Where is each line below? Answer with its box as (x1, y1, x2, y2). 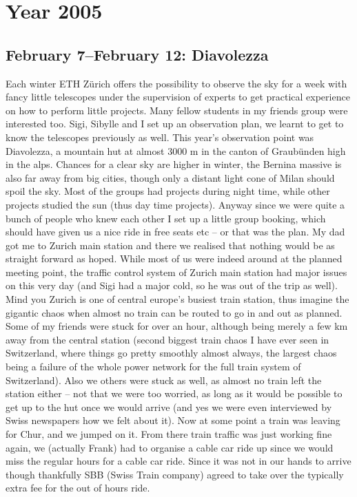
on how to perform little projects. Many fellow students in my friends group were (6, 103, 348, 117)
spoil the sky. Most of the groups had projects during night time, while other (6, 184, 330, 198)
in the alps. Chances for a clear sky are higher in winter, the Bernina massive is (6, 157, 342, 171)
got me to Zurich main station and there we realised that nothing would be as (6, 237, 335, 252)
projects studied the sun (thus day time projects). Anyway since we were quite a (6, 197, 345, 211)
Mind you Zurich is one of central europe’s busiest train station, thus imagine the (6, 292, 349, 306)
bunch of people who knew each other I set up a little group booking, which (6, 211, 326, 225)
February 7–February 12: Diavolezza (6, 43, 269, 65)
